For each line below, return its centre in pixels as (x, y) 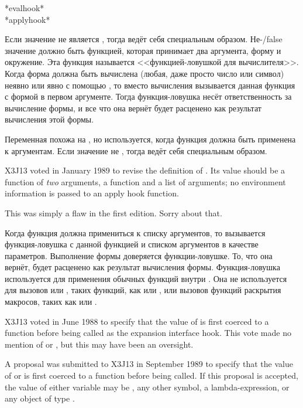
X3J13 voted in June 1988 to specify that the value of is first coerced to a (137, 321)
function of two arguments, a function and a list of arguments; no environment (145, 181)
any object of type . (40, 398)
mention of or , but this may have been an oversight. (99, 344)
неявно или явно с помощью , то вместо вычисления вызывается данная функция (150, 85)
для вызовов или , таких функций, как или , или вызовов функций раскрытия (143, 290)
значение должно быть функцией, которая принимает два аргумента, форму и (143, 50)
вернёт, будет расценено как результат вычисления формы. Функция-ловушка (142, 267)
